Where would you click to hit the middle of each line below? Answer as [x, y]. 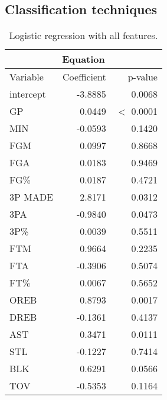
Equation [83, 59]
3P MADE [32, 197]
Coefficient [84, 77]
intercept [28, 94]
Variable [27, 77]
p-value [143, 77]
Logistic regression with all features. [83, 36]
